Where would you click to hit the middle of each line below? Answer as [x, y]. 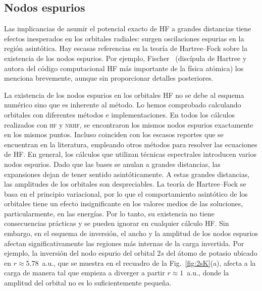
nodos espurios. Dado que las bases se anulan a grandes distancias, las [112, 164]
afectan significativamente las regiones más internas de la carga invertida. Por [124, 243]
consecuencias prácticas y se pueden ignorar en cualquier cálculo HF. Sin [117, 223]
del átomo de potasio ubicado [212, 253]
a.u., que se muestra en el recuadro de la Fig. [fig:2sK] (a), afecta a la [149, 263]
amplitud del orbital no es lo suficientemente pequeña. [88, 283]
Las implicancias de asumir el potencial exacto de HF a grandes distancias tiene [128, 28]
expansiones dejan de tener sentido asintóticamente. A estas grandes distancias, [127, 174]
